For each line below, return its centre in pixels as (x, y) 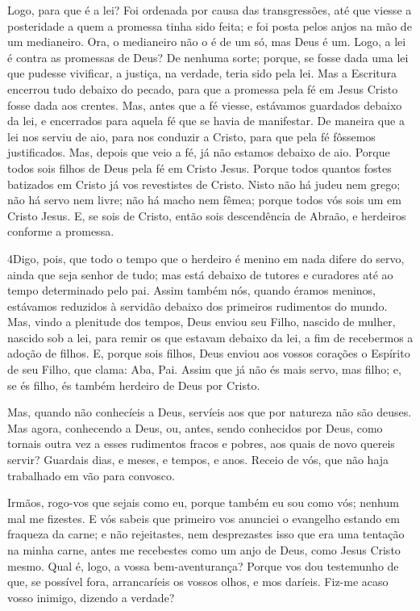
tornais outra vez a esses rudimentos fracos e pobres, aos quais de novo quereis (201, 444)
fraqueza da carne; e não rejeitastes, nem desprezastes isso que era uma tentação (206, 534)
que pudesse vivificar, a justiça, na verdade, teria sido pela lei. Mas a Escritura (202, 73)
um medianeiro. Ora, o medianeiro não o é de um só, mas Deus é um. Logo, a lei (207, 42)
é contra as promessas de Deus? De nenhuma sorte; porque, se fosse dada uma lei (208, 57)
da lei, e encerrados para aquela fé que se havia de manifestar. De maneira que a (206, 121)
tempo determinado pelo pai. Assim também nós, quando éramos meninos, (192, 290)
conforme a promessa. (61, 231)
